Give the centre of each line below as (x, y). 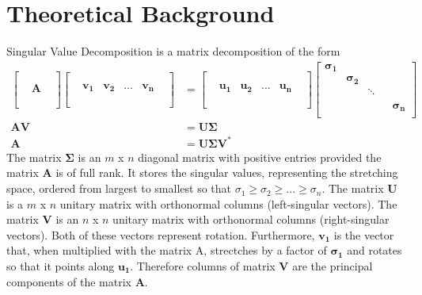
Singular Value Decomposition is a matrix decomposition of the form (173, 51)
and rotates (374, 250)
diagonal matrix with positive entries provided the (260, 157)
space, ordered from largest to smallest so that (119, 188)
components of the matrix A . (77, 281)
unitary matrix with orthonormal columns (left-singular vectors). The (228, 203)
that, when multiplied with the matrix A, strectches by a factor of (167, 250)
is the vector (364, 234)
